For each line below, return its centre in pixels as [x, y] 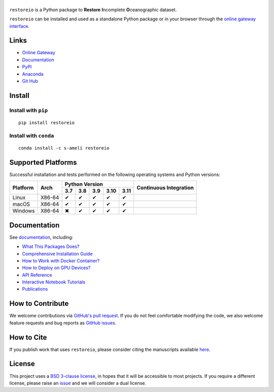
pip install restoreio [47, 122]
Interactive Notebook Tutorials [54, 282]
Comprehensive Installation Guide [57, 254]
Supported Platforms [43, 162]
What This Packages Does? [51, 246]
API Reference [37, 275]
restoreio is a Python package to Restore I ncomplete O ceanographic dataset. [93, 10]
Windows [24, 211]
